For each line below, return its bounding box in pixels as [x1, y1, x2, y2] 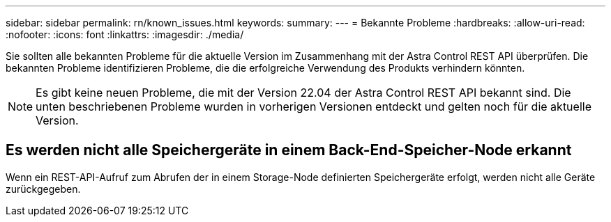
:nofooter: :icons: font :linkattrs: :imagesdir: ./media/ [6, 29, 244, 40]
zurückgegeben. [6, 182, 81, 195]
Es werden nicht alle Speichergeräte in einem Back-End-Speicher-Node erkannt [6, 141, 572, 159]
